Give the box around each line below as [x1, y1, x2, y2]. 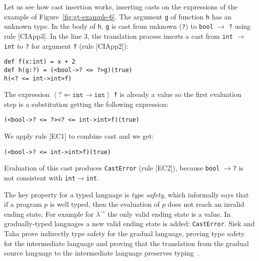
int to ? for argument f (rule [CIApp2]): [4, 40, 129, 51]
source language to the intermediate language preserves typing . [4, 248, 199, 258]
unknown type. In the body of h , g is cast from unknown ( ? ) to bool [4, 21, 214, 31]
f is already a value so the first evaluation [114, 89, 242, 99]
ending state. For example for [4, 208, 94, 219]
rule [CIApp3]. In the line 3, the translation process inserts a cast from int [4, 30, 233, 41]
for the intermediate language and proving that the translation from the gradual [4, 238, 249, 248]
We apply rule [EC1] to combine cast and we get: [4, 131, 154, 141]
